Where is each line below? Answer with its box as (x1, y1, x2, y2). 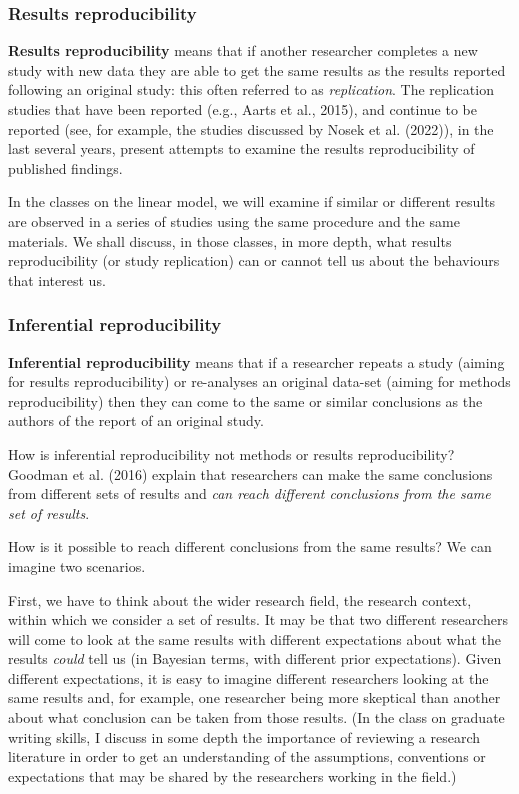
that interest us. (8, 269, 106, 290)
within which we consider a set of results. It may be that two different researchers (8, 609, 508, 630)
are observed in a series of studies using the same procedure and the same (8, 210, 460, 231)
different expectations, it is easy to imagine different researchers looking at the (8, 667, 489, 688)
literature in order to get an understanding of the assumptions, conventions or (8, 746, 486, 767)
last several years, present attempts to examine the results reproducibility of (8, 138, 475, 159)
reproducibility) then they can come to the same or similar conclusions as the (8, 390, 483, 411)
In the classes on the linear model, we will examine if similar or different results (8, 191, 496, 212)
